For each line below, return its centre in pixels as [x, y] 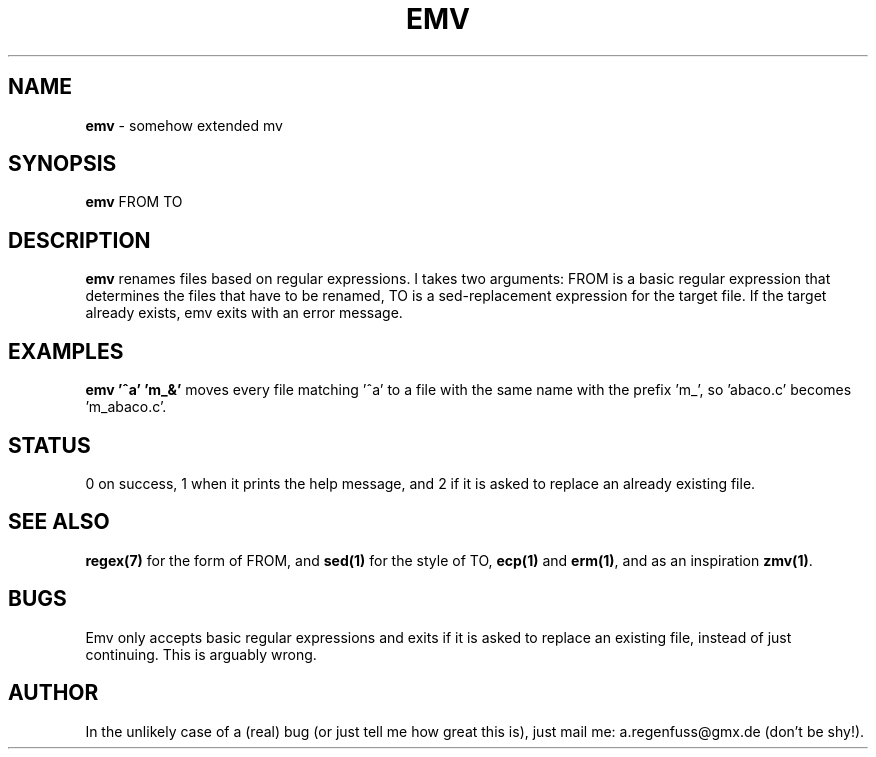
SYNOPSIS [62, 164]
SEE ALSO [59, 522]
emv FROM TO [134, 202]
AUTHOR [53, 693]
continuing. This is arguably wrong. [201, 654]
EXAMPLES [66, 351]
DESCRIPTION [79, 240]
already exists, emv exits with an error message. [244, 313]
